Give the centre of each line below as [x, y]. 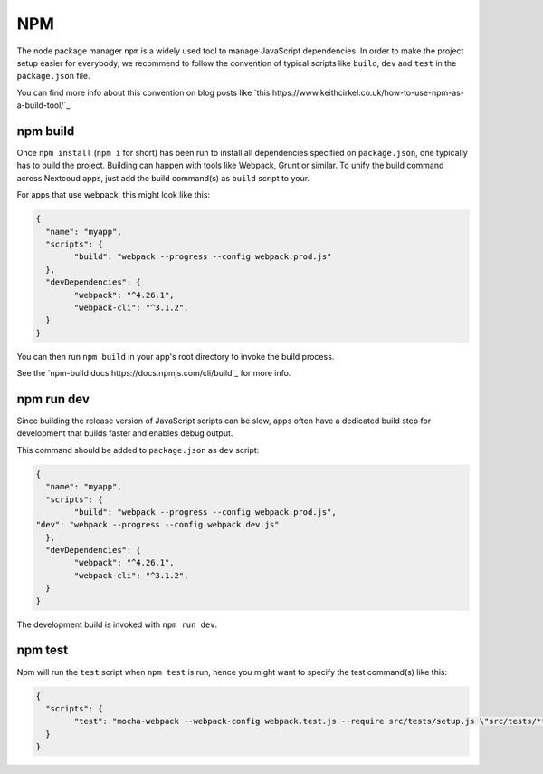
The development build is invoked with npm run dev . [117, 624]
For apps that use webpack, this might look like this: [114, 195]
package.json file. [53, 76]
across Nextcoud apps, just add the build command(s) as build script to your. [163, 178]
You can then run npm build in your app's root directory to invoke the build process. [176, 356]
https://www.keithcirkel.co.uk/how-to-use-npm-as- [368, 92]
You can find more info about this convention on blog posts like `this [143, 92]
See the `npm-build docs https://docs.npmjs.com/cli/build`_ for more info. [154, 373]
